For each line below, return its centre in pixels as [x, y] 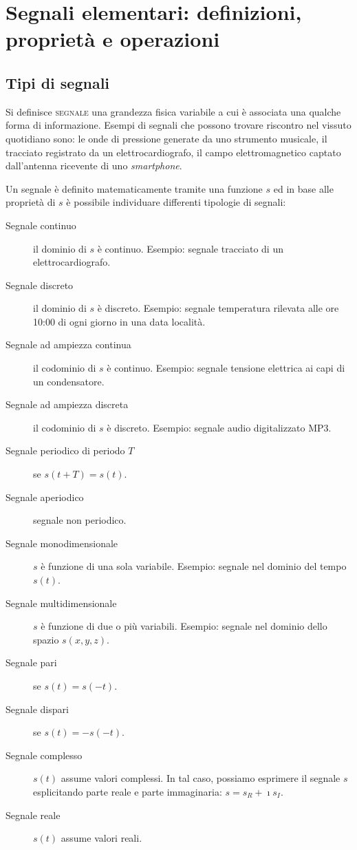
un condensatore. [69, 381]
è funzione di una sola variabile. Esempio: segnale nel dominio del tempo [194, 566]
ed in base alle [303, 188]
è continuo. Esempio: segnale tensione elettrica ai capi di [226, 368]
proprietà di [31, 202]
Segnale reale [33, 815]
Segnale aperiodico [45, 497]
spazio [46, 639]
